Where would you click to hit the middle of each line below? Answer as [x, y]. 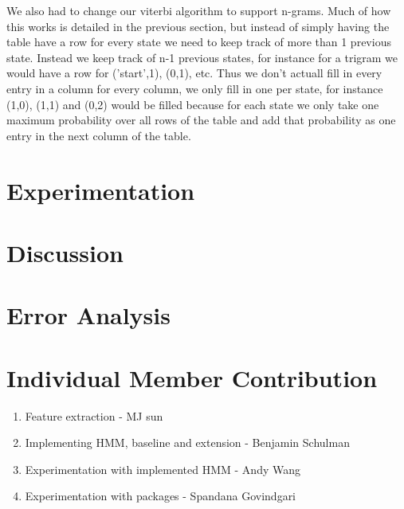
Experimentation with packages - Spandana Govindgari [161, 496]
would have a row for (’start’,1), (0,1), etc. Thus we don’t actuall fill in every [194, 73]
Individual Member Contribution [192, 377]
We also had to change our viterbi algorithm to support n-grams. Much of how [199, 10]
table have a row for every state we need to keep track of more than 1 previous [199, 42]
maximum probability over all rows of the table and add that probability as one [201, 120]
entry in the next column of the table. [99, 135]
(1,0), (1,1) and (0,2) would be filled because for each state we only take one [193, 104]
